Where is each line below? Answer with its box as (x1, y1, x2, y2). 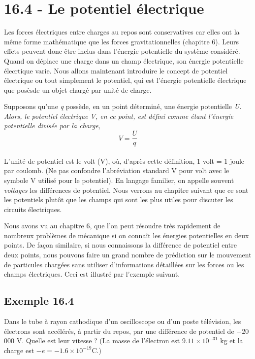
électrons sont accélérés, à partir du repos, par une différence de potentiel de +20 (4, 325, 249, 336)
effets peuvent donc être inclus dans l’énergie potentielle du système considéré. (4, 46, 240, 56)
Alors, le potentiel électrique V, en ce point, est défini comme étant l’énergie (4, 110, 233, 121)
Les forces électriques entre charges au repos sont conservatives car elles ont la (4, 27, 240, 37)
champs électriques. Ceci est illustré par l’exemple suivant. (4, 269, 180, 279)
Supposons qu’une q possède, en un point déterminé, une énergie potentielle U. (4, 101, 242, 111)
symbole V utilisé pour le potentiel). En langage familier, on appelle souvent (4, 175, 234, 185)
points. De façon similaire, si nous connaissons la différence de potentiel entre (4, 240, 237, 250)
